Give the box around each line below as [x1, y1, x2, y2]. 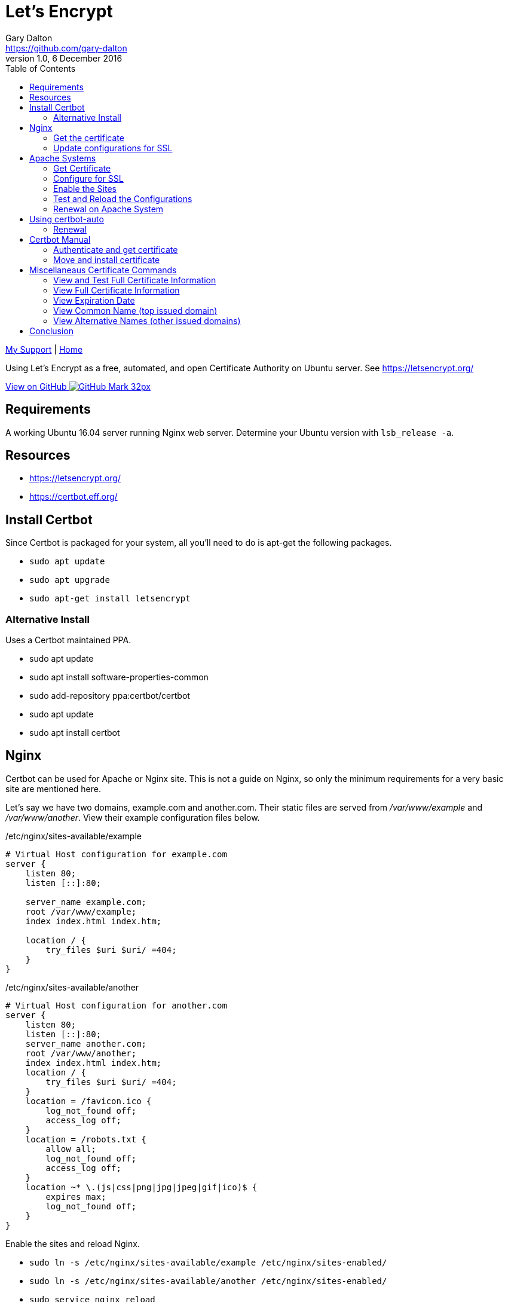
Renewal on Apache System [53, 203, 164, 214]
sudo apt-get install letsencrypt [29, 594, 191, 604]
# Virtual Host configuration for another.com [5, 1000, 227, 1010]
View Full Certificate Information [53, 285, 180, 295]
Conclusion [29, 325, 74, 336]
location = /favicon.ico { [25, 1096, 152, 1106]
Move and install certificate [53, 254, 160, 265]
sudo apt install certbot [29, 728, 120, 738]
